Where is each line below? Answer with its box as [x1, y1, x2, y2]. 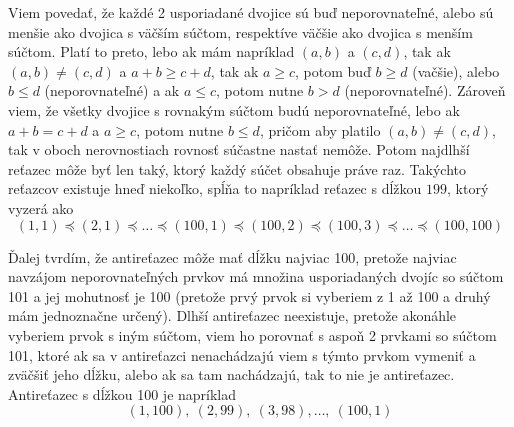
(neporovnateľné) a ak [44, 80, 180, 101]
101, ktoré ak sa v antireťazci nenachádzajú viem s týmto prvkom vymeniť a [8, 344, 476, 365]
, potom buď [295, 60, 371, 81]
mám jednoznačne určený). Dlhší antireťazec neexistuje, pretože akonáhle [8, 305, 457, 326]
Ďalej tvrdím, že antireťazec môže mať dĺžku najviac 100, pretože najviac [8, 246, 457, 267]
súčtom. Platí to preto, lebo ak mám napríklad [8, 41, 295, 62]
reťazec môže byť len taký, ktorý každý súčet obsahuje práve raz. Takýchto [8, 158, 466, 179]
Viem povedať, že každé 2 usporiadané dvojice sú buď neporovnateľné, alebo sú [8, 2, 494, 22]
